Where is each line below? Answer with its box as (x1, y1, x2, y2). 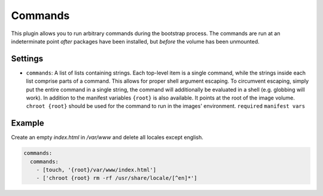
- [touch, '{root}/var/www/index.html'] (36, 167, 157, 173)
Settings (11, 54, 44, 64)
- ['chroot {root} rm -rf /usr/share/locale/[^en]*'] (36, 175, 197, 182)
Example (11, 118, 44, 128)
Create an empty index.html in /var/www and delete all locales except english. (11, 134, 203, 141)
